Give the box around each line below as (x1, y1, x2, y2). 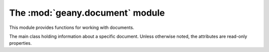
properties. (9, 40, 32, 46)
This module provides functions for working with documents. (9, 25, 134, 30)
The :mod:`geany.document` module (9, 7, 165, 18)
